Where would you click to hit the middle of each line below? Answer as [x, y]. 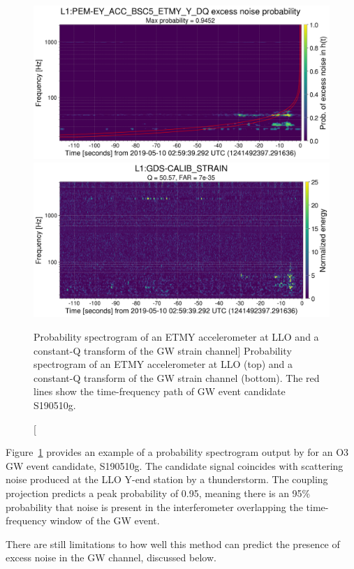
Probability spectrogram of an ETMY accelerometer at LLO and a [176, 336]
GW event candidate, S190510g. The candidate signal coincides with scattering [175, 465]
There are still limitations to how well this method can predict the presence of [173, 544]
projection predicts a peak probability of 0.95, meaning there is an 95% [158, 493]
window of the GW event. [105, 520]
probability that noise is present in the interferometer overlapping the [154, 507]
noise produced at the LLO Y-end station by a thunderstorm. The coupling [167, 479]
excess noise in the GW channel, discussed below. [111, 557]
